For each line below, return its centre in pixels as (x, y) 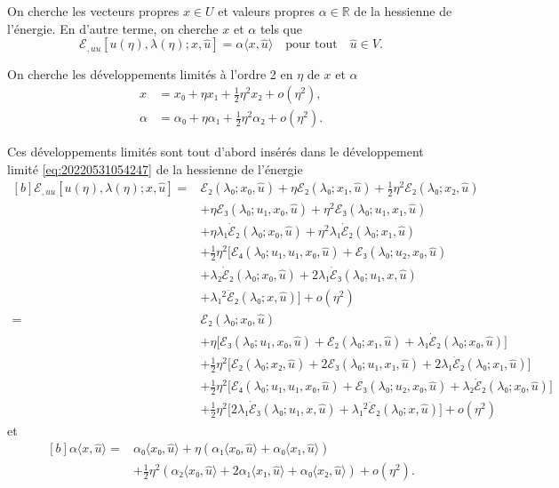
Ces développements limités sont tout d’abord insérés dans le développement (216, 152)
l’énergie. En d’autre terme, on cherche (113, 28)
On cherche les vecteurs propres (93, 11)
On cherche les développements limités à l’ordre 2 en (150, 73)
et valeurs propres (267, 11)
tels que (281, 28)
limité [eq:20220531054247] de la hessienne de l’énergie (155, 168)
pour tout (311, 45)
